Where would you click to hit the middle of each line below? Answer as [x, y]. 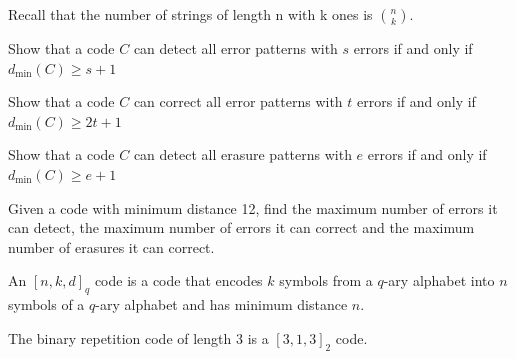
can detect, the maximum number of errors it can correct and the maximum [241, 227]
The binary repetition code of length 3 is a [138, 337]
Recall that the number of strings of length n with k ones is [190, 14]
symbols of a [46, 304]
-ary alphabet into [439, 280]
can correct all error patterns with [238, 101]
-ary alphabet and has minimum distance [221, 304]
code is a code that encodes [178, 280]
